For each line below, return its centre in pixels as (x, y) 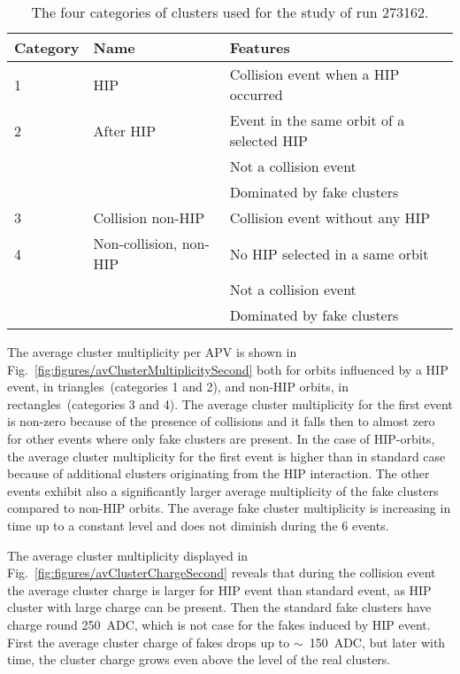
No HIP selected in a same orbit (329, 253)
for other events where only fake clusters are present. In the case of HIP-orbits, (221, 438)
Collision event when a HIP (314, 74)
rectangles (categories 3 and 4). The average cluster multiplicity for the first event (230, 403)
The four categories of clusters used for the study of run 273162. (230, 12)
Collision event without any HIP (330, 217)
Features (260, 47)
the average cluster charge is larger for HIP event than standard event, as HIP (219, 589)
